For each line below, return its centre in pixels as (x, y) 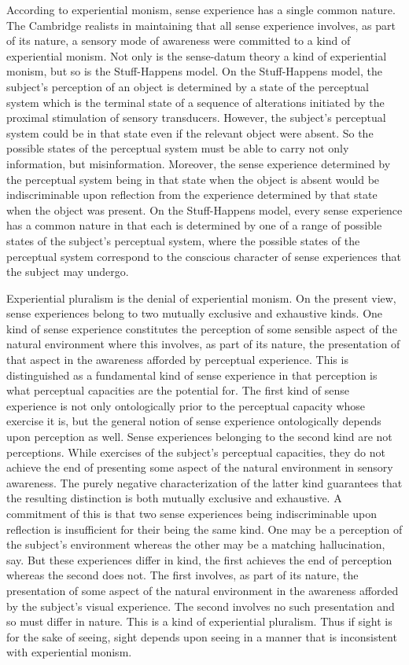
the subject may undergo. (68, 272)
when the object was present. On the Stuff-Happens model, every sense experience (204, 209)
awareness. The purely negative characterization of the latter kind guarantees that (204, 482)
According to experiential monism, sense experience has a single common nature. (201, 9)
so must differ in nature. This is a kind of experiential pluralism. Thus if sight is (199, 621)
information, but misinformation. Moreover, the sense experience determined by (199, 163)
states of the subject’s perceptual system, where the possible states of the (183, 240)
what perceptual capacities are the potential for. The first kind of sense (178, 390)
